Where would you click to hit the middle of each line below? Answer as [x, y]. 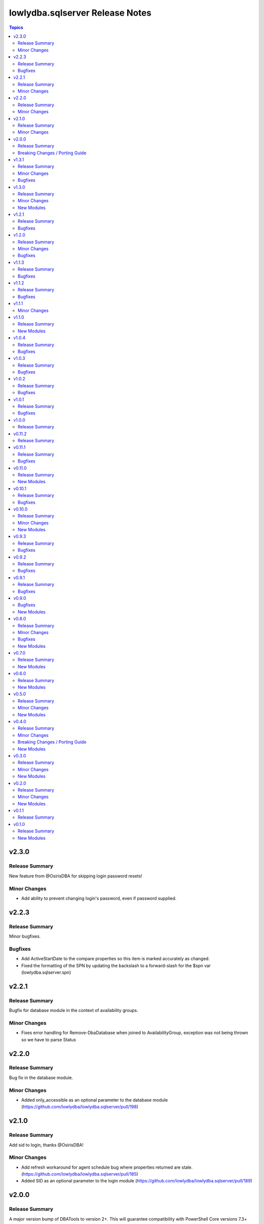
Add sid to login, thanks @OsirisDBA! [46, 1145]
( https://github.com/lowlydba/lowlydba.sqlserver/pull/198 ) [80, 1107]
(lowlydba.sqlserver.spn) [46, 972]
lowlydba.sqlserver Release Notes [80, 13]
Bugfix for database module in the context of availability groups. [74, 1011]
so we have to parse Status [49, 1039]
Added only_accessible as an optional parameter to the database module [95, 1100]
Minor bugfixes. [25, 936]
